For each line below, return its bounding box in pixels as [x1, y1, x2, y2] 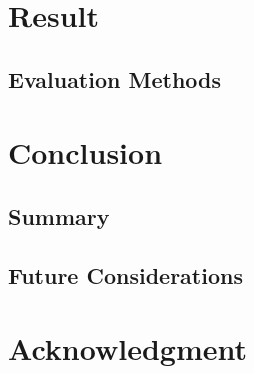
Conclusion [8, 132, 163, 173]
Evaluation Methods [8, 63, 222, 94]
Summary [8, 200, 110, 231]
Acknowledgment [8, 328, 247, 369]
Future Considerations [8, 259, 243, 290]
